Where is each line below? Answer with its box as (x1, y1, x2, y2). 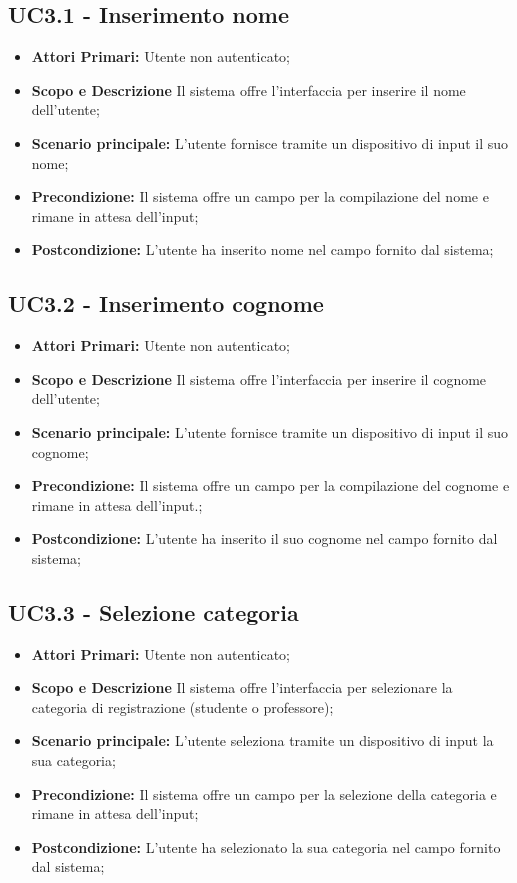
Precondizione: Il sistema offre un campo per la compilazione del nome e (31, 186, 489, 207)
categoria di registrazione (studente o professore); (31, 696, 334, 717)
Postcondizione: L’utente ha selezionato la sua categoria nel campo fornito (31, 836, 501, 857)
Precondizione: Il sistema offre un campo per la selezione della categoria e (31, 783, 497, 804)
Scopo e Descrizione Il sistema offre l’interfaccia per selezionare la (31, 677, 453, 698)
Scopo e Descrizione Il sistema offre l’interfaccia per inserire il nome (31, 79, 466, 100)
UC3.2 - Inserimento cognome (8, 288, 324, 319)
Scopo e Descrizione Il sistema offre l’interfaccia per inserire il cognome (31, 368, 487, 389)
